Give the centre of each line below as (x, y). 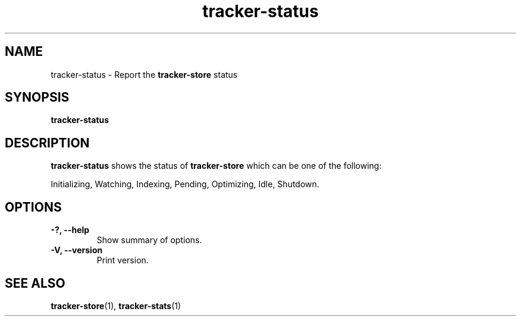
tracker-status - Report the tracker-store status (144, 74)
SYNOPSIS (37, 97)
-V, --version (77, 250)
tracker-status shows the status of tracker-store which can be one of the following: (216, 166)
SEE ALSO (35, 283)
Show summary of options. (149, 240)
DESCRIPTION (47, 143)
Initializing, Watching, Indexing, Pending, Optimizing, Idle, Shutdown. (185, 184)
